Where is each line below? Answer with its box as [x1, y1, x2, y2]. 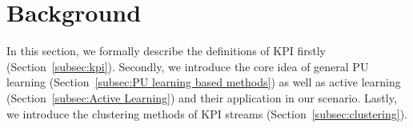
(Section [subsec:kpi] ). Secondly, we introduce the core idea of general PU [6, 58, 369, 74]
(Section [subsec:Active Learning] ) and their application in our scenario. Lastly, [6, 89, 397, 106]
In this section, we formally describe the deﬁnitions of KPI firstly [6, 42, 326, 59]
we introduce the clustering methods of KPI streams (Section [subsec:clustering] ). [6, 105, 408, 122]
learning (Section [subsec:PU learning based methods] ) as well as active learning [6, 74, 401, 90]
